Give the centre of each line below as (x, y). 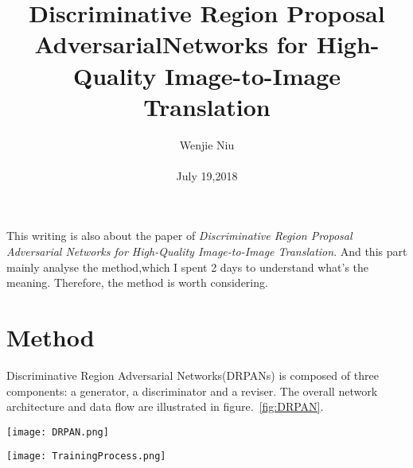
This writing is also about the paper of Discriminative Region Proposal (179, 236)
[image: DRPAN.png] (58, 432)
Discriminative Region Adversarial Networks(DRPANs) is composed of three (193, 375)
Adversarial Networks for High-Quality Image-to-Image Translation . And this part (207, 251)
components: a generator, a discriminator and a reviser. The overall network (192, 391)
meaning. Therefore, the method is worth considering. (137, 282)
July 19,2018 (207, 175)
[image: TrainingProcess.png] (86, 456)
